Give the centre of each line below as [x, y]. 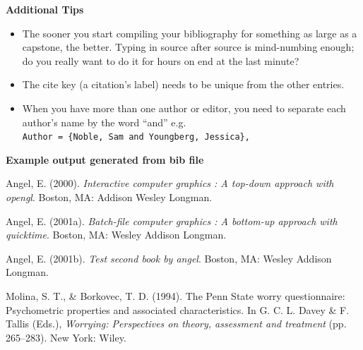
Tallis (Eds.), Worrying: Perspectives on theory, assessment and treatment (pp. [176, 324]
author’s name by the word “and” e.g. [104, 122]
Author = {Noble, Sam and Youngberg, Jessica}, [136, 137]
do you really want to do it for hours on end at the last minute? [161, 60]
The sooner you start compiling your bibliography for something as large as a [190, 33]
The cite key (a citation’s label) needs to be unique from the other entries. [183, 84]
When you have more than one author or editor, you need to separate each [184, 108]
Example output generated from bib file [105, 159]
